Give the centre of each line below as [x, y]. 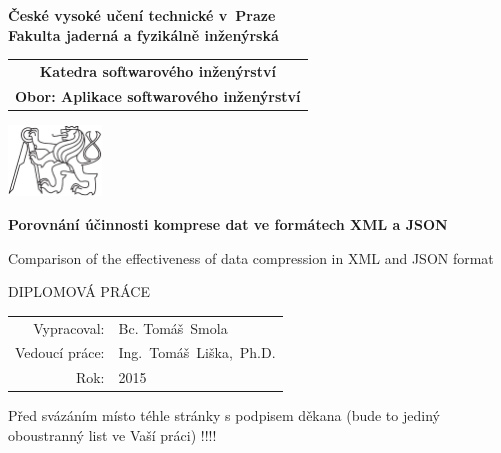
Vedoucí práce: [60, 352]
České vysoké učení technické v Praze [142, 15]
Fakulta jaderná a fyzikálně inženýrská [143, 34]
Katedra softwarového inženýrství [157, 70]
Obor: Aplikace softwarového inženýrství [158, 95]
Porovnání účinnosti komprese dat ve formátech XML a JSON [228, 224]
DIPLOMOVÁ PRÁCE [79, 291]
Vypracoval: [69, 327]
